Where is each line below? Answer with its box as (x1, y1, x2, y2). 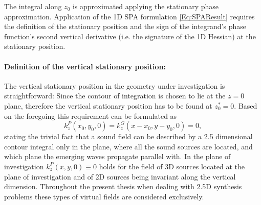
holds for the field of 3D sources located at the (99, 161, 245, 171)
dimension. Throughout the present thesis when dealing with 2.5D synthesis (4, 181, 242, 192)
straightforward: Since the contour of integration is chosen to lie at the (4, 90, 226, 101)
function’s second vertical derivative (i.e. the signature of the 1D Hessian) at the (4, 31, 256, 41)
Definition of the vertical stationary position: (4, 61, 166, 71)
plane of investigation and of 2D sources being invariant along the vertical (4, 171, 236, 182)
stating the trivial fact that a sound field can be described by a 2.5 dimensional (4, 131, 253, 142)
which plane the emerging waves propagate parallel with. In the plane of (4, 151, 231, 162)
